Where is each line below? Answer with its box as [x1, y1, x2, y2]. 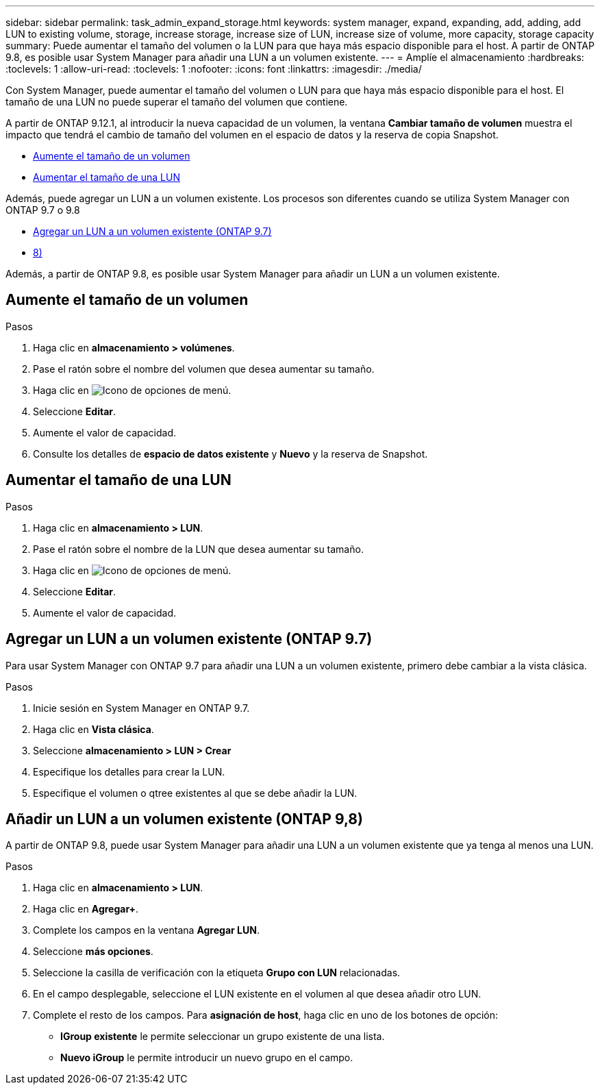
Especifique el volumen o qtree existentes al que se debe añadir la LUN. [33, 786, 358, 799]
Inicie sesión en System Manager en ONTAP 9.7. [33, 702, 250, 714]
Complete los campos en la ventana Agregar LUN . [33, 924, 260, 937]
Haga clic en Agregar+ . [33, 903, 139, 915]
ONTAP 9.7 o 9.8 [5, 204, 80, 216]
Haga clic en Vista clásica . [33, 723, 154, 735]
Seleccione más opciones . [33, 945, 153, 958]
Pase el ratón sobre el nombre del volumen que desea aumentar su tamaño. [33, 362, 375, 375]
